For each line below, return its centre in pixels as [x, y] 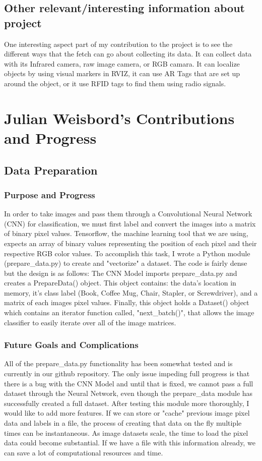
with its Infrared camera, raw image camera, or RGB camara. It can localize [122, 63]
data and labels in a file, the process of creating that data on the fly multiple [123, 423]
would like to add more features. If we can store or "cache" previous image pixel [127, 413]
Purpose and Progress [50, 194]
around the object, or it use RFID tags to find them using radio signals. [115, 83]
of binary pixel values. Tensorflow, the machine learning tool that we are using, [126, 233]
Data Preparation [51, 170]
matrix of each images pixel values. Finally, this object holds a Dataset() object [127, 302]
